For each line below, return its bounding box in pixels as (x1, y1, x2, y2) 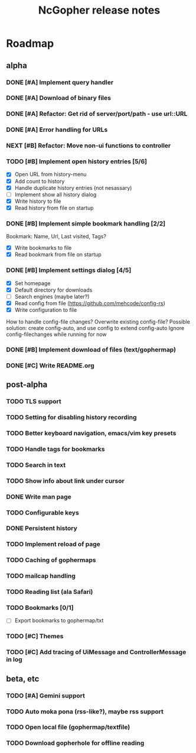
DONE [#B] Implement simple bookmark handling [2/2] (6, 219, 166, 228)
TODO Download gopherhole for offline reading (6, 739, 145, 747)
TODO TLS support (6, 397, 62, 406)
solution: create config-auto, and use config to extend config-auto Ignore (6, 324, 185, 331)
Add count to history (14, 177, 65, 185)
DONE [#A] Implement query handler (6, 78, 114, 86)
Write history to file (14, 198, 61, 205)
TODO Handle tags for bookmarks (6, 445, 105, 453)
